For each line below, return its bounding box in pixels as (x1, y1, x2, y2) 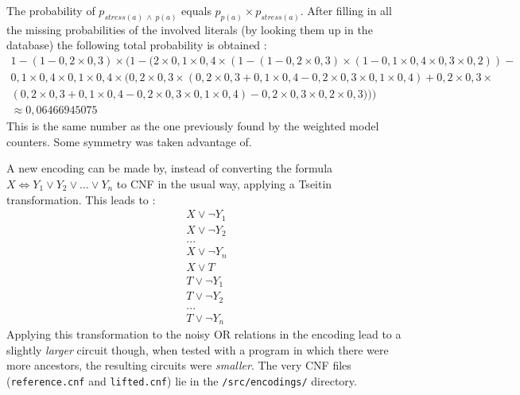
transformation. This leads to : (6, 191, 156, 207)
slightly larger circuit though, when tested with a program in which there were (6, 341, 389, 358)
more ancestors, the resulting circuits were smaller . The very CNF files (6, 357, 351, 374)
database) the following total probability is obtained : (6, 37, 267, 53)
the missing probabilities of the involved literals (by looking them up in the (6, 21, 373, 37)
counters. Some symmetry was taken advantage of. (6, 133, 252, 149)
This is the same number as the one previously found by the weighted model (6, 118, 379, 134)
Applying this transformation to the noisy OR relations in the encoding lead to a (6, 326, 402, 343)
